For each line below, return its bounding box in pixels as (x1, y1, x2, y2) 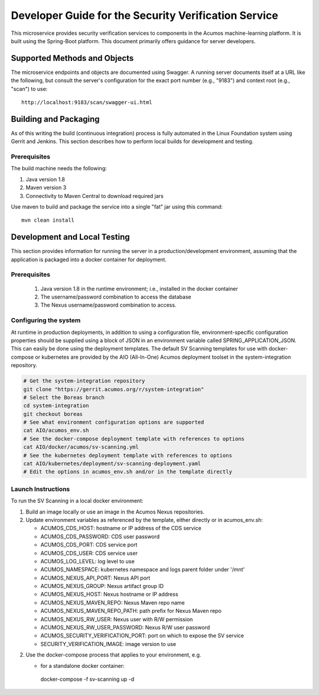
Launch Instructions (11, 485, 70, 493)
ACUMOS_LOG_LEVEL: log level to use (40, 557, 135, 564)
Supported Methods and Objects (11, 53, 134, 63)
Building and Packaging (11, 114, 100, 124)
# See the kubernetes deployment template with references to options (23, 452, 233, 459)
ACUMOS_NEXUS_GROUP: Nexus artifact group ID (40, 583, 164, 590)
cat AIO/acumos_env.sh (23, 427, 89, 434)
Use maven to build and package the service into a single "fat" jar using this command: (11, 203, 223, 210)
